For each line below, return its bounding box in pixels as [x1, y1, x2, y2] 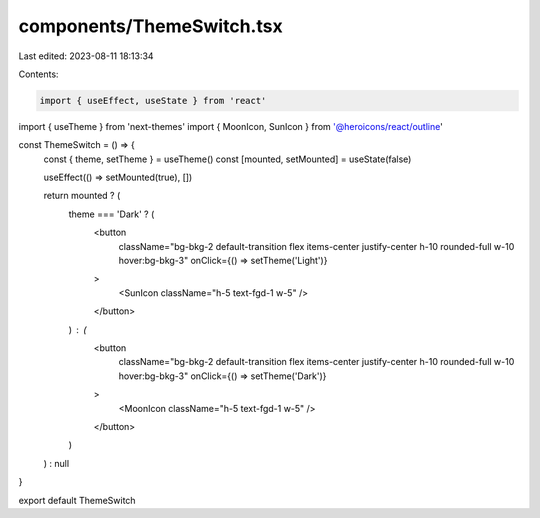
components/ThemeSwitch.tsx [18, 15, 284, 37]
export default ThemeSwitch [18, 494, 136, 506]
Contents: [18, 68, 59, 80]
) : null [43, 457, 70, 469]
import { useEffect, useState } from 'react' [39, 95, 267, 106]
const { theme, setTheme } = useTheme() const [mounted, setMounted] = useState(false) [43, 153, 412, 165]
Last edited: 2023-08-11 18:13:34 [18, 50, 154, 62]
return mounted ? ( [43, 190, 121, 202]
